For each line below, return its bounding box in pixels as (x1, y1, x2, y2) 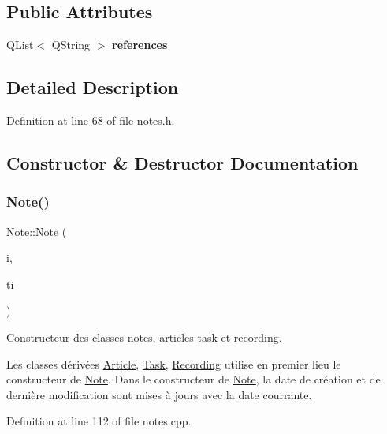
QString (51, 36, 91, 53)
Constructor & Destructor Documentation (6, 150, 359, 174)
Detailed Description (6, 75, 179, 99)
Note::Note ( (6, 223, 67, 239)
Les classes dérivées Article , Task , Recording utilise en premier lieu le (6, 355, 341, 372)
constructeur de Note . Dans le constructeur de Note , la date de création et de (6, 371, 381, 387)
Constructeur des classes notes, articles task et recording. (6, 328, 282, 345)
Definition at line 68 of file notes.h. (6, 112, 175, 128)
